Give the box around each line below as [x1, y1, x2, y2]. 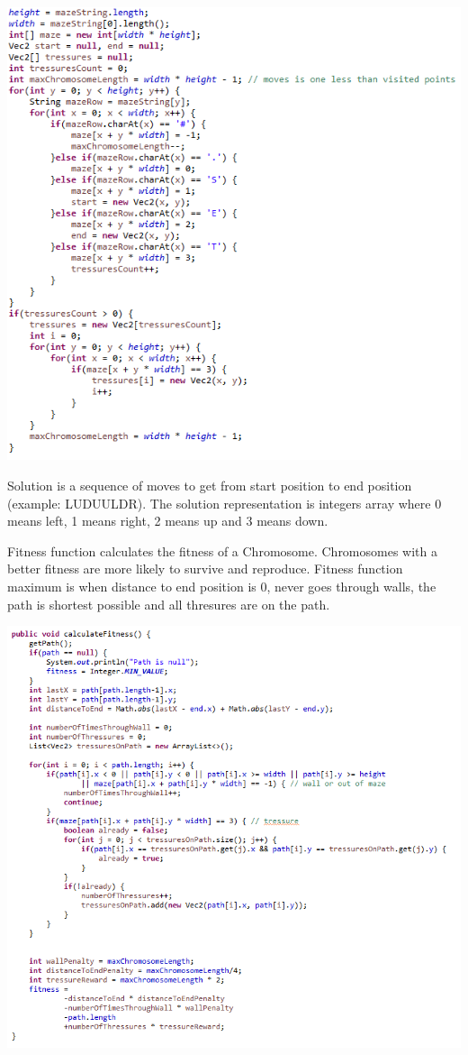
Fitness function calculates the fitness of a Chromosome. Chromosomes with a [7, 541, 438, 560]
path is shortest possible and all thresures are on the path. [7, 594, 330, 613]
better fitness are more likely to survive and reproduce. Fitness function [7, 559, 403, 578]
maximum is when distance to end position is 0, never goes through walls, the [7, 576, 436, 595]
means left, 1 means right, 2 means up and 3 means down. [7, 511, 328, 530]
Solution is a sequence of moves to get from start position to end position [7, 475, 412, 494]
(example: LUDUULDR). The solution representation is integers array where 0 [7, 493, 442, 512]
